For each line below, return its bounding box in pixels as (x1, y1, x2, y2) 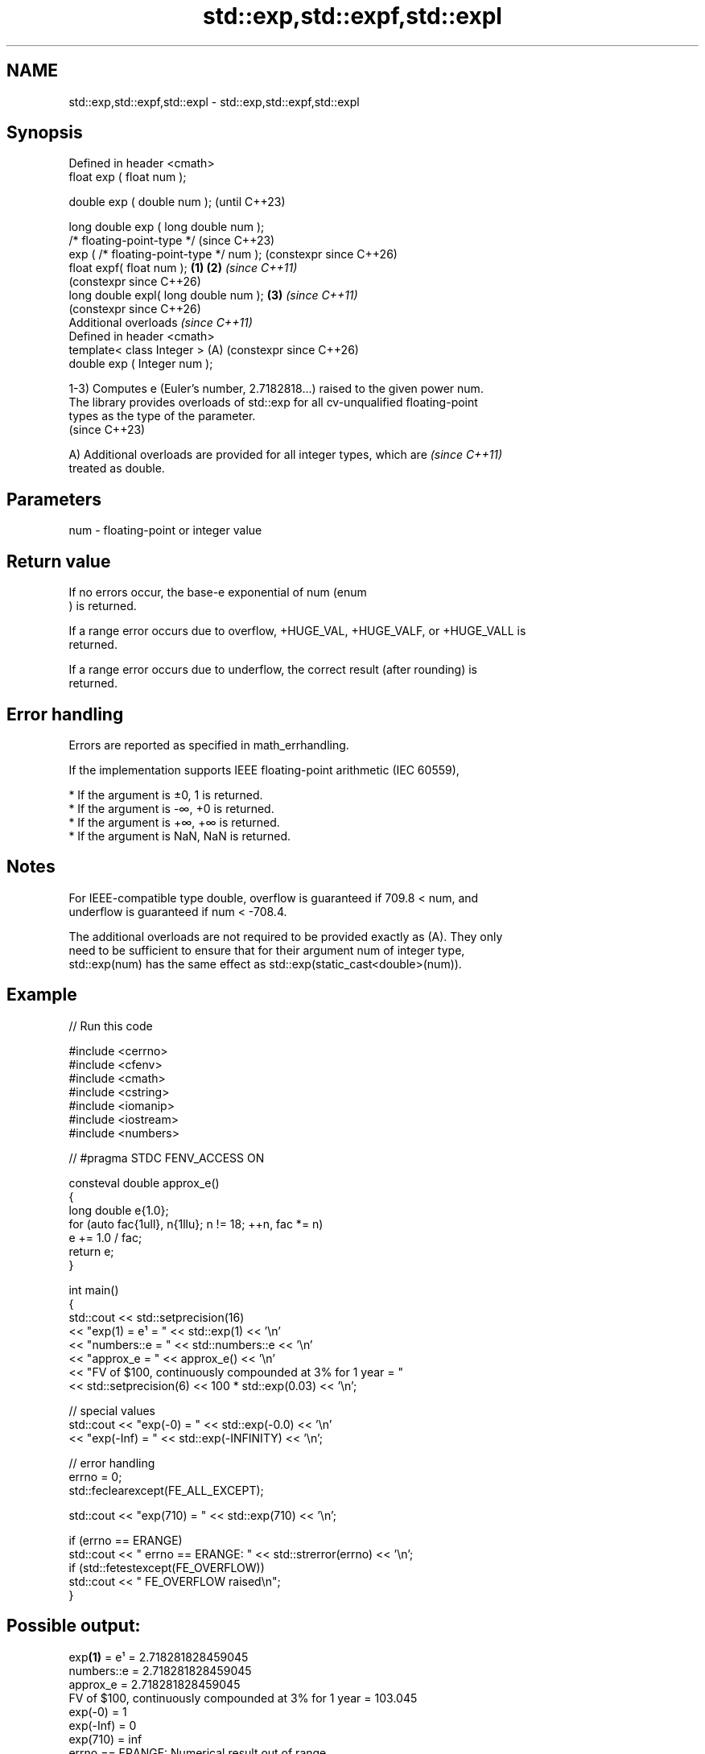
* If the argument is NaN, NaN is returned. (68, 828, 291, 843)
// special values (68, 1403, 156, 1418)
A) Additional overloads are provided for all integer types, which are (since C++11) (68, 448, 503, 462)
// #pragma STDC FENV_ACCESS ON (68, 1150, 265, 1165)
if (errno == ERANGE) (68, 1533, 183, 1547)
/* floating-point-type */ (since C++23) (68, 233, 275, 248)
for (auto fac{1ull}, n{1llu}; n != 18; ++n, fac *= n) (68, 1216, 324, 1231)
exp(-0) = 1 (68, 1704, 127, 1719)
